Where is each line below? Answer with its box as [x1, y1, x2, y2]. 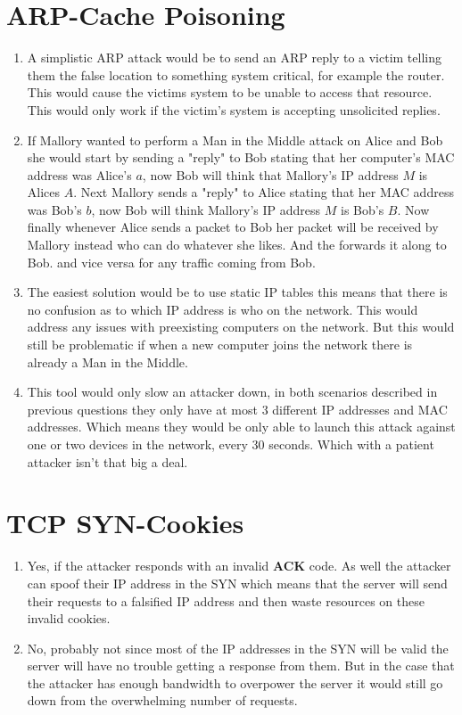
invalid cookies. [27, 609, 111, 628]
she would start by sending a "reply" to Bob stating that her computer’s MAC [27, 148, 455, 167]
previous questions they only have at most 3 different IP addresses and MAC [27, 399, 448, 418]
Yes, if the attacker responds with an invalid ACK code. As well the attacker [27, 556, 451, 575]
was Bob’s [27, 200, 82, 218]
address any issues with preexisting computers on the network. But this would [27, 317, 455, 336]
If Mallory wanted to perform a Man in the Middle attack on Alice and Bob [27, 130, 443, 149]
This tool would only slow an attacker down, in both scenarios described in [27, 382, 438, 401]
